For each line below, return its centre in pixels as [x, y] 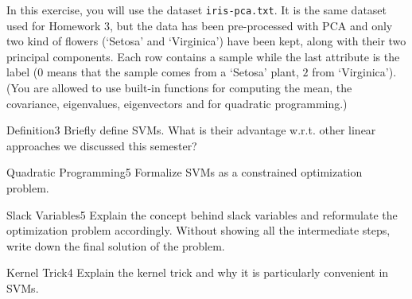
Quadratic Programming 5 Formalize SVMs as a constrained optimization [185, 172]
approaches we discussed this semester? [102, 145]
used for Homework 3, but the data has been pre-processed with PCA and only [200, 25]
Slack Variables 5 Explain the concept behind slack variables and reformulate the [202, 214]
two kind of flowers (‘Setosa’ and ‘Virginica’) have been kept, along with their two [206, 41]
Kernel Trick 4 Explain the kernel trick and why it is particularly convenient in [198, 272]
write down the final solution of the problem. [116, 245]
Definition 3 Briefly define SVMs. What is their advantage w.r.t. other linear [191, 130]
